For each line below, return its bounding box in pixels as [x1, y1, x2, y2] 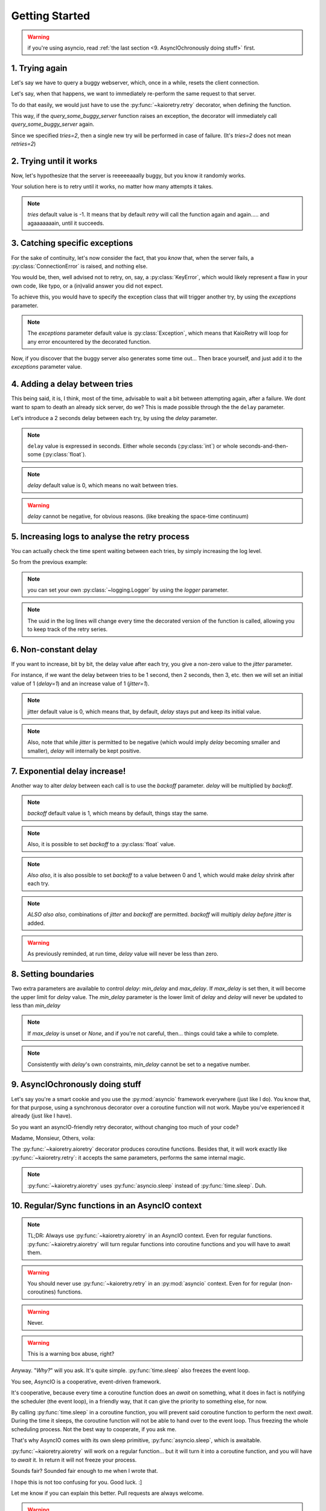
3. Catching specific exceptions [11, 238, 133, 248]
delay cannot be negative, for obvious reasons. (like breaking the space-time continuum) [27, 513, 249, 520]
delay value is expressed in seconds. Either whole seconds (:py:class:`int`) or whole [27, 442, 238, 450]
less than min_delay [11, 1002, 60, 1009]
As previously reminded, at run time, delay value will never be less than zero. [27, 950, 219, 957]
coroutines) [27, 1288, 57, 1296]
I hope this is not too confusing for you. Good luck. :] [11, 1478, 142, 1486]
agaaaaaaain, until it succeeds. [27, 219, 104, 227]
